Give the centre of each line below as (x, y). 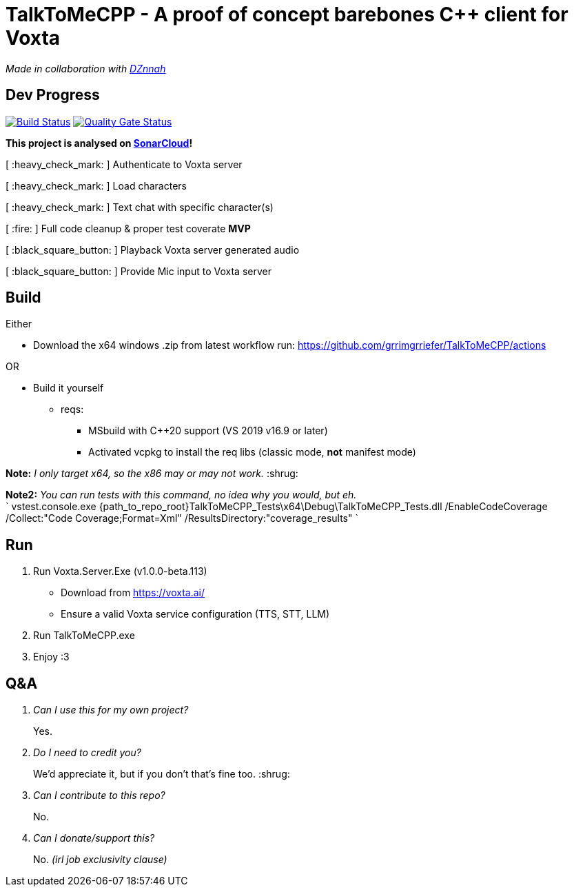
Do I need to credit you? (87, 753)
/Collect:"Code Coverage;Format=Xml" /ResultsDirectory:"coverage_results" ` (182, 518)
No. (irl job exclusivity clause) (100, 860)
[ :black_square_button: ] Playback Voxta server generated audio (153, 250)
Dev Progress (53, 95)
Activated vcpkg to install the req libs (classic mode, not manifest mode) (252, 452)
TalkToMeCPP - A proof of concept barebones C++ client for (287, 14)
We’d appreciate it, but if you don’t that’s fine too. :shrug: (162, 774)
